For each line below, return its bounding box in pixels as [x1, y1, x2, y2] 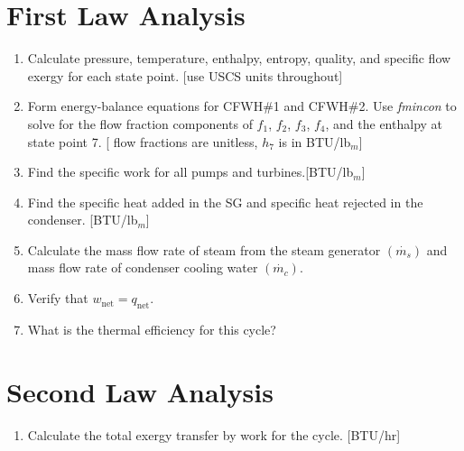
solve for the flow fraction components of [27, 114, 253, 133]
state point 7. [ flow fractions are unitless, [27, 132, 258, 151]
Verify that [27, 289, 88, 308]
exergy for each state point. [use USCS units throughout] [27, 66, 343, 85]
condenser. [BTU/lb [27, 210, 138, 229]
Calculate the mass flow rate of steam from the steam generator [27, 240, 381, 259]
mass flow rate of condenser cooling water [27, 258, 258, 277]
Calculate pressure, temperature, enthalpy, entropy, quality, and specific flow [27, 49, 451, 68]
